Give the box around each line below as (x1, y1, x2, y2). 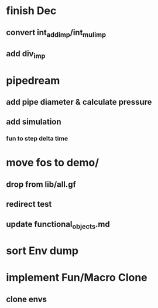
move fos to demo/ (6, 156, 99, 169)
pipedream (6, 74, 60, 87)
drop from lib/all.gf (6, 179, 76, 189)
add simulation (6, 117, 61, 127)
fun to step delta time (6, 135, 68, 143)
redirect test (6, 199, 52, 209)
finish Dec (6, 4, 57, 18)
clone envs (6, 294, 47, 304)
